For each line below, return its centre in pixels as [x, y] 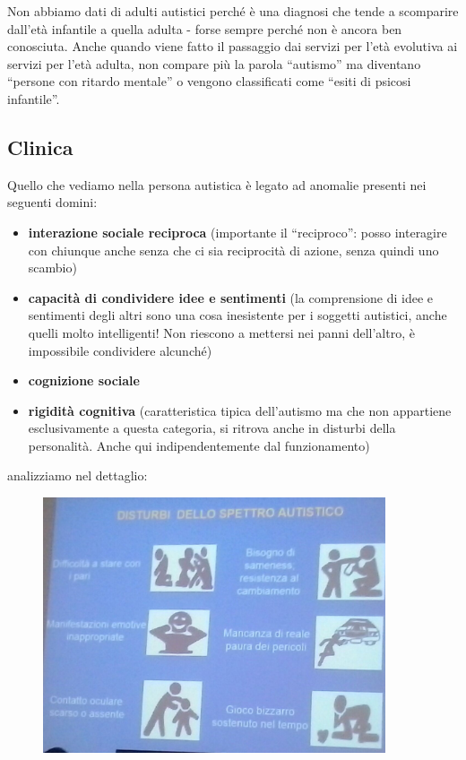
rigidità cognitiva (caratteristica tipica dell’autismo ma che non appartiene [240, 410]
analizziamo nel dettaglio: [78, 475]
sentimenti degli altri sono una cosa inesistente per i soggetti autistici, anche [237, 315]
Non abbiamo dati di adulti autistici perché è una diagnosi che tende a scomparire [233, 11]
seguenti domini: [52, 202]
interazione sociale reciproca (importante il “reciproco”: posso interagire [237, 232]
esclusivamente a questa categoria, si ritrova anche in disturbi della [212, 428]
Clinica [40, 147]
